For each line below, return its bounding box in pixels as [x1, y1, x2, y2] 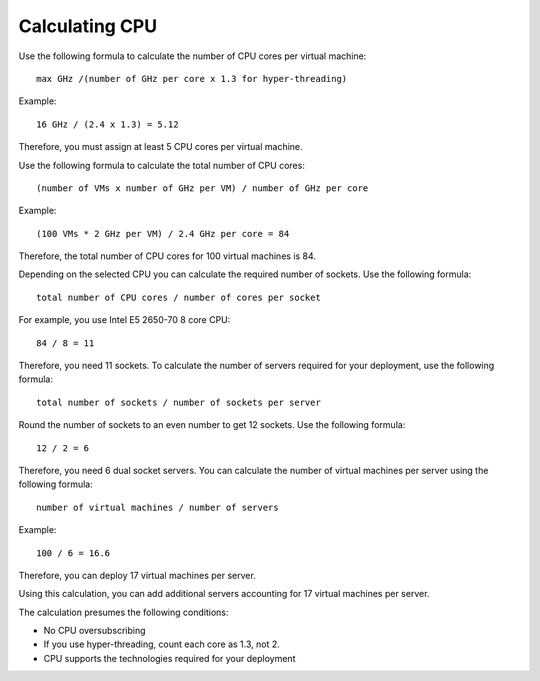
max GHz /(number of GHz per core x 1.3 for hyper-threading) [36, 73, 348, 84]
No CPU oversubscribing [43, 625, 146, 637]
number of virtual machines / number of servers [36, 501, 279, 513]
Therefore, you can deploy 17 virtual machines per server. [18, 569, 257, 581]
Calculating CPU [18, 15, 158, 37]
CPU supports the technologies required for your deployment [43, 652, 296, 664]
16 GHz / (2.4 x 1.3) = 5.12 [36, 118, 179, 130]
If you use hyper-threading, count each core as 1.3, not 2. [43, 638, 280, 650]
